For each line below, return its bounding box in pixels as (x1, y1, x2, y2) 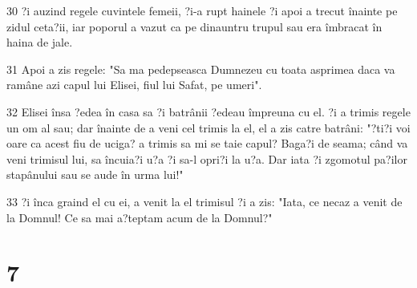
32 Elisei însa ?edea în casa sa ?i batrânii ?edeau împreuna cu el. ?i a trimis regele (6, 103, 411, 120)
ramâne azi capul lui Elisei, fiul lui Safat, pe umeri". (6, 76, 262, 93)
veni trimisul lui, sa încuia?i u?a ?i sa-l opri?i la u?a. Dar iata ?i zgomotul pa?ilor (6, 150, 407, 167)
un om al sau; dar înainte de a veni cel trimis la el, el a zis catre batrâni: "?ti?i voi (6, 119, 411, 136)
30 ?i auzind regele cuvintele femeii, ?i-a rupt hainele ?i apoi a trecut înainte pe (6, 2, 398, 18)
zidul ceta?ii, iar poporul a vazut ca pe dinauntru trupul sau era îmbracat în (6, 18, 383, 34)
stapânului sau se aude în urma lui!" (6, 166, 184, 183)
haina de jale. (6, 34, 73, 51)
